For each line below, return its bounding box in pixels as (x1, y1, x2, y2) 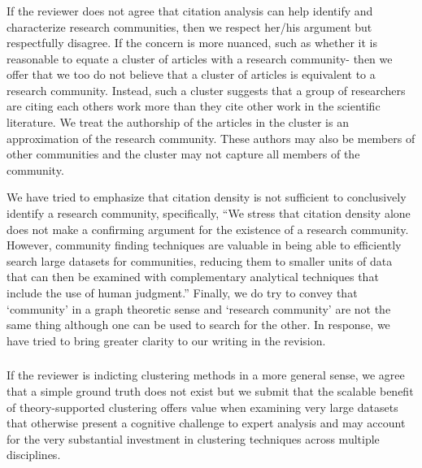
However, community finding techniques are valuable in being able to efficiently (7, 236, 402, 253)
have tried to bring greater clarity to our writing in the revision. (7, 331, 326, 349)
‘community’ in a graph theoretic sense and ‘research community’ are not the (7, 300, 391, 317)
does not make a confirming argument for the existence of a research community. (7, 220, 409, 237)
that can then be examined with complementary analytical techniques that (7, 268, 379, 285)
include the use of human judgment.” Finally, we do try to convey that (7, 284, 358, 301)
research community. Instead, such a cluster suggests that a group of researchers (7, 81, 406, 98)
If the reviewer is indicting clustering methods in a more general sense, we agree (7, 366, 405, 383)
